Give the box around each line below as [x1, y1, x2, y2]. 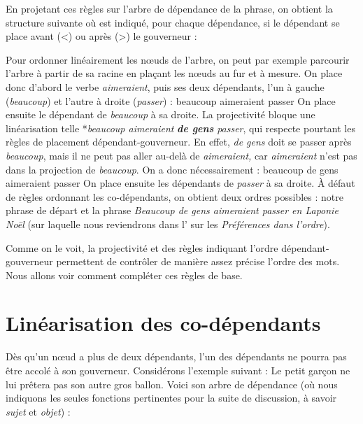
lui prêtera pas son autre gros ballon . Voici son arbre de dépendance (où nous [6, 376, 338, 391]
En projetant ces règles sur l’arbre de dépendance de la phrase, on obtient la [6, 1, 333, 15]
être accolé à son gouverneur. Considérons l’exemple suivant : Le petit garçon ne [6, 363, 350, 377]
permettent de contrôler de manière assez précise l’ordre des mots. [56, 254, 340, 269]
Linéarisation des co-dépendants [6, 309, 321, 337]
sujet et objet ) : [6, 404, 71, 418]
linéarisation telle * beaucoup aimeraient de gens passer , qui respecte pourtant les [6, 120, 355, 135]
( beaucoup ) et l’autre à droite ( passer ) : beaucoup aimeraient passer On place [6, 93, 336, 108]
